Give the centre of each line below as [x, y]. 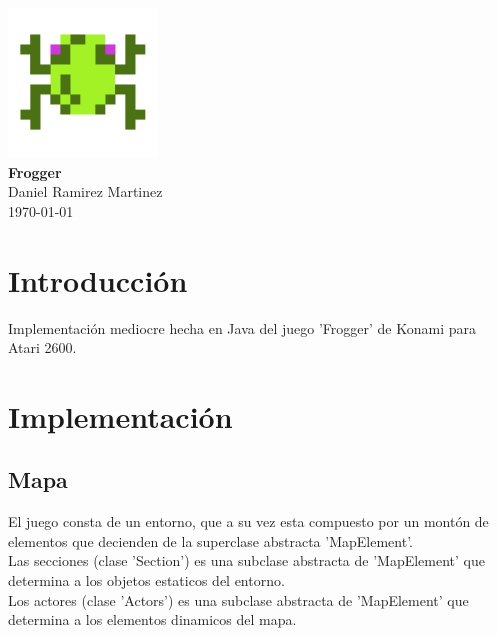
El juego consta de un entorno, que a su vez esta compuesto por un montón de [248, 521]
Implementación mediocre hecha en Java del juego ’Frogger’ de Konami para [242, 327]
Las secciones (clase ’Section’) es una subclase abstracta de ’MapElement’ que [246, 560]
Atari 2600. [42, 347]
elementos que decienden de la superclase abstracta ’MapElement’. [210, 540]
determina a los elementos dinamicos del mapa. [152, 619]
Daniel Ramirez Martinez [85, 191]
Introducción [98, 279]
